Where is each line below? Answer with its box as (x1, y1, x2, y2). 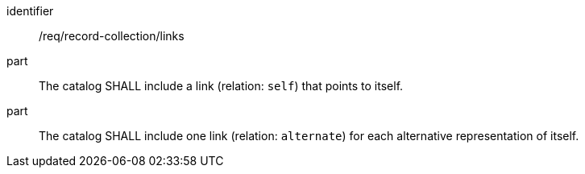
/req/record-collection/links (39, 29, 185, 43)
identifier (6, 4, 54, 18)
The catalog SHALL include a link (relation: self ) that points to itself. (39, 79, 404, 93)
